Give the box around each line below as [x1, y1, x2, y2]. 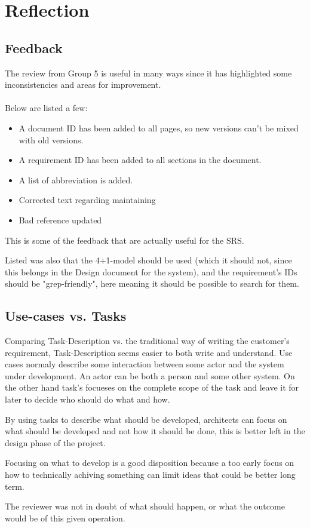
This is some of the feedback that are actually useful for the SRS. [5, 234, 244, 246]
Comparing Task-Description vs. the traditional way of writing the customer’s [5, 334, 290, 347]
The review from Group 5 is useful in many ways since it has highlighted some [5, 66, 292, 79]
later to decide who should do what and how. [5, 393, 170, 406]
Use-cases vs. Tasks [5, 306, 127, 325]
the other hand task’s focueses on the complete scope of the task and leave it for [5, 381, 299, 394]
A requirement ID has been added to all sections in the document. [19, 154, 262, 166]
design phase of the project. [5, 436, 106, 449]
